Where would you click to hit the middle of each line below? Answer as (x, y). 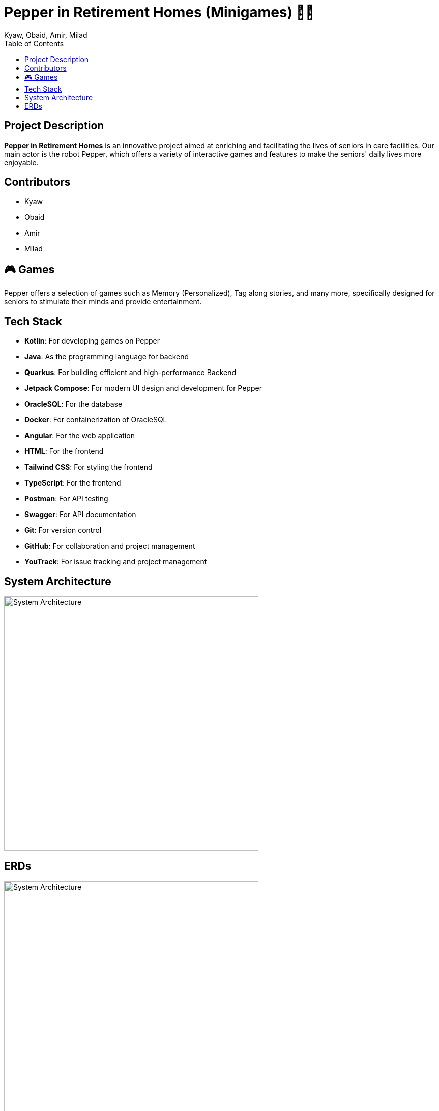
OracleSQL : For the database (74, 404)
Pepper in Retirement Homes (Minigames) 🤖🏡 (159, 12)
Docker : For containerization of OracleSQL (96, 420)
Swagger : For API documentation (80, 515)
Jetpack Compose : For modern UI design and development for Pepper (143, 388)
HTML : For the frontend (64, 451)
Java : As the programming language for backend (107, 357)
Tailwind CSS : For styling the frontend (89, 467)
